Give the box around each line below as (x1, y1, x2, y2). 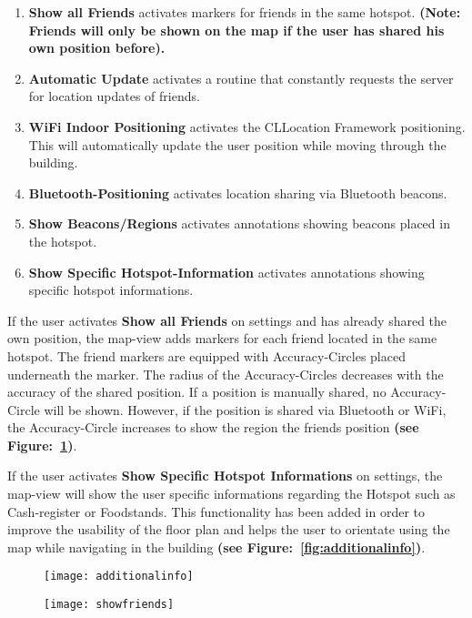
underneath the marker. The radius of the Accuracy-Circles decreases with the (7, 364, 444, 383)
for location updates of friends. (28, 86, 200, 106)
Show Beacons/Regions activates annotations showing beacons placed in (28, 214, 450, 233)
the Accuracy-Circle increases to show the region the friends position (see (7, 418, 419, 437)
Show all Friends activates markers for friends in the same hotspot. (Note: (28, 3, 461, 21)
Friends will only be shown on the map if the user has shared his (28, 20, 445, 39)
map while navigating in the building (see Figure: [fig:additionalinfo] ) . (7, 537, 426, 556)
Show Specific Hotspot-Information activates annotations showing (28, 262, 425, 281)
